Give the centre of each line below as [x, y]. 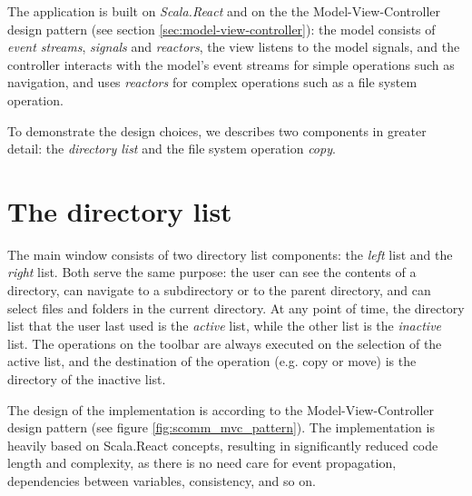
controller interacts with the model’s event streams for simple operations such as [231, 64]
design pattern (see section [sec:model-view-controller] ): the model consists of [221, 29]
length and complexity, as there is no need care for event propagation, [202, 463]
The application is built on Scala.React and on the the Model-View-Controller [224, 11]
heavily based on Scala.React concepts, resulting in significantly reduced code [223, 445]
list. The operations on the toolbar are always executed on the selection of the [225, 343]
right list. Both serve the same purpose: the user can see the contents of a [212, 272]
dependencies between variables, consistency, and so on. [162, 481]
